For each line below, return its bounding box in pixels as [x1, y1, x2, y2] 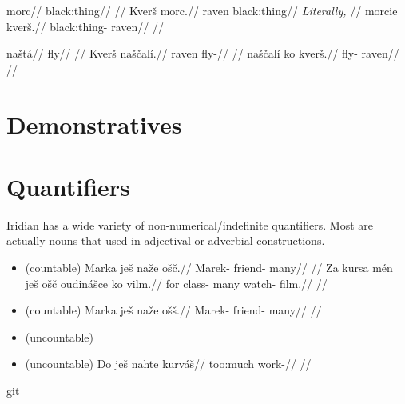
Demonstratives [6, 107, 182, 140]
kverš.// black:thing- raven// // [6, 18, 164, 34]
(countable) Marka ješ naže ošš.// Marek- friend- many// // [25, 302, 322, 318]
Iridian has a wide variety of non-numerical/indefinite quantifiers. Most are [6, 216, 373, 233]
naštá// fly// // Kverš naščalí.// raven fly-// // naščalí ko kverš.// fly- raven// [6, 45, 399, 62]
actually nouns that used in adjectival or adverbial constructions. [6, 232, 325, 249]
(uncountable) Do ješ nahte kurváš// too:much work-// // [25, 355, 312, 372]
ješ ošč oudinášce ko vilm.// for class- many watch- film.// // [25, 274, 328, 291]
